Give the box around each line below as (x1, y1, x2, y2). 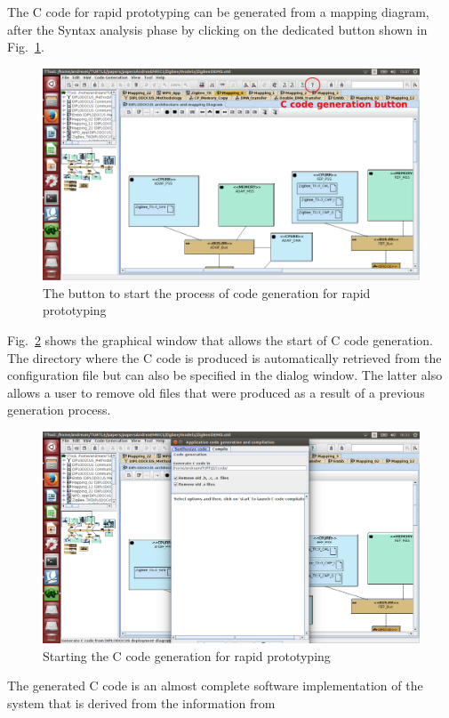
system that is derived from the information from (7, 693, 276, 712)
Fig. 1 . (7, 37, 44, 56)
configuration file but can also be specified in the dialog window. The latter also (7, 366, 443, 384)
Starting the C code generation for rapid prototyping (43, 646, 331, 665)
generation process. (7, 400, 111, 419)
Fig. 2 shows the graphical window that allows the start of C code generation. (7, 331, 433, 350)
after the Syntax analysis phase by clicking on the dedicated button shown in (7, 20, 428, 38)
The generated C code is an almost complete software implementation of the (7, 676, 423, 695)
